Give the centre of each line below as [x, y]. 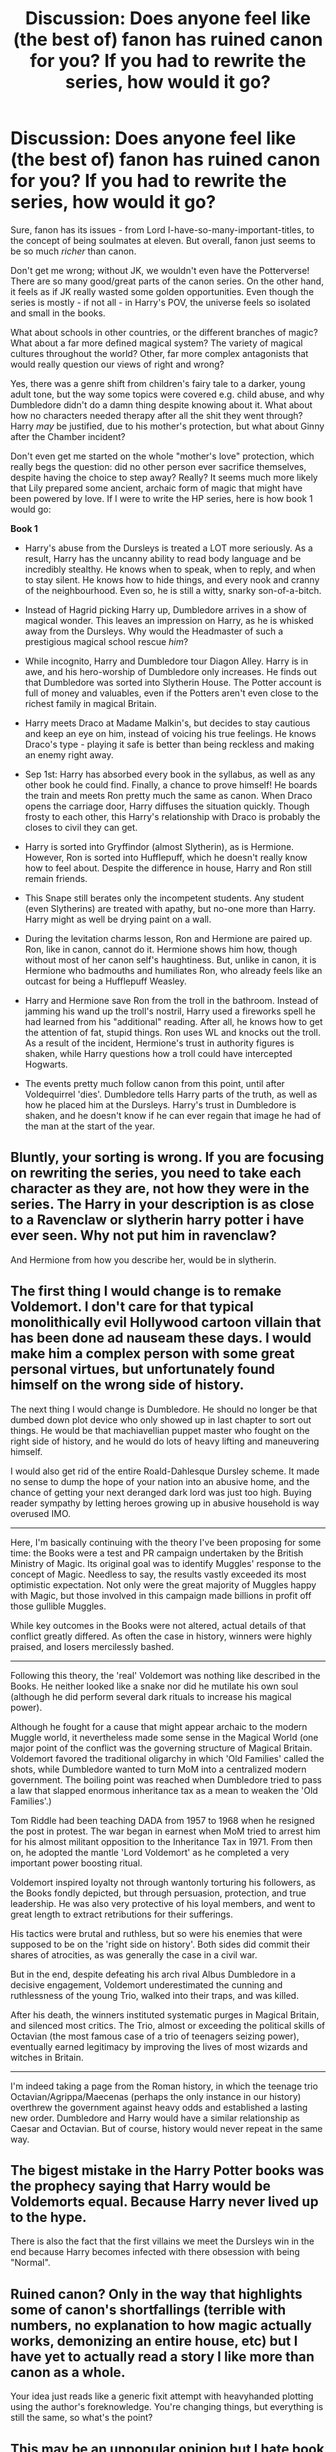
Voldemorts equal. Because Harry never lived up [164, 2201]
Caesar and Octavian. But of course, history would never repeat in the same [166, 2128]
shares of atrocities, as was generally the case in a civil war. [134, 1954]
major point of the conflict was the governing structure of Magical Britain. [161, 1748]
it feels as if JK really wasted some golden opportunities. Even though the [162, 291]
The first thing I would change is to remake [146, 1291]
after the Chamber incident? [68, 436]
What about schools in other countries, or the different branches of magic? [164, 332]
